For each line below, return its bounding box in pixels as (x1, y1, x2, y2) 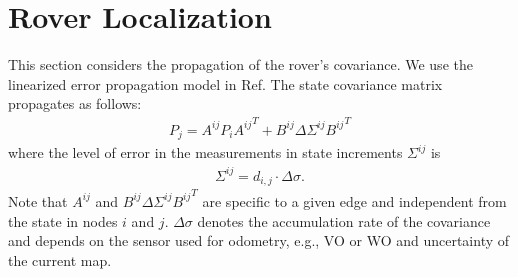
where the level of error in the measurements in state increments (8, 142, 403, 163)
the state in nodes (8, 210, 118, 231)
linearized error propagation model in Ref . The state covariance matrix (8, 73, 443, 94)
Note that (8, 190, 68, 211)
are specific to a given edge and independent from (202, 190, 507, 211)
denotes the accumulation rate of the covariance (197, 210, 491, 231)
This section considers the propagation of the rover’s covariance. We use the (8, 54, 473, 75)
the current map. (8, 249, 112, 270)
